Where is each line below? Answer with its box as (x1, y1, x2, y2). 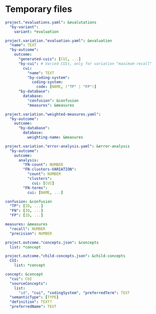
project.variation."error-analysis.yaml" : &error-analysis (5, 144, 130, 149)
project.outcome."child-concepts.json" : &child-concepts (5, 253, 126, 259)
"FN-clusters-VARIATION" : (23, 167, 77, 172)
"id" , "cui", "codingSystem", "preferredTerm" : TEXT (18, 290, 130, 295)
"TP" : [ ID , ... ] (9, 204, 43, 209)
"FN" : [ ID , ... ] (9, 208, 43, 213)
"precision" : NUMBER (9, 231, 52, 236)
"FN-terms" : (23, 185, 48, 190)
